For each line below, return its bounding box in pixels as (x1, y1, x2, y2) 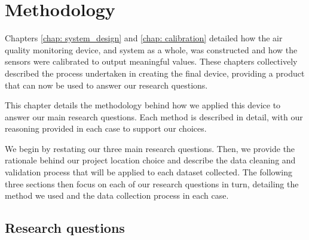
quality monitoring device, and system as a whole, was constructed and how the (5, 43, 298, 56)
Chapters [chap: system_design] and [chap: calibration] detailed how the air (5, 32, 283, 44)
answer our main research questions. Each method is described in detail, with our (5, 110, 303, 123)
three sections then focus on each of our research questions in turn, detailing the (5, 177, 299, 190)
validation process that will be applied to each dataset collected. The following (5, 166, 292, 178)
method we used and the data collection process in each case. (5, 189, 229, 202)
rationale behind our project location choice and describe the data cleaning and (5, 154, 296, 166)
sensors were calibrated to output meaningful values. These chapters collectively (5, 55, 298, 68)
